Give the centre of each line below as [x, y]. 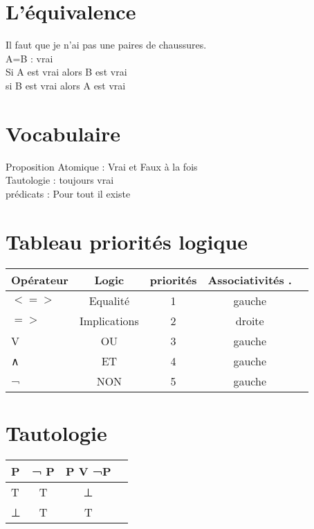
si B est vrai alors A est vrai [66, 85]
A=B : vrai [29, 58]
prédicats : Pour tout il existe [68, 193]
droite [250, 320]
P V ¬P [88, 471]
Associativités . [250, 279]
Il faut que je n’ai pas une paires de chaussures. [106, 45]
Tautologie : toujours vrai [60, 180]
